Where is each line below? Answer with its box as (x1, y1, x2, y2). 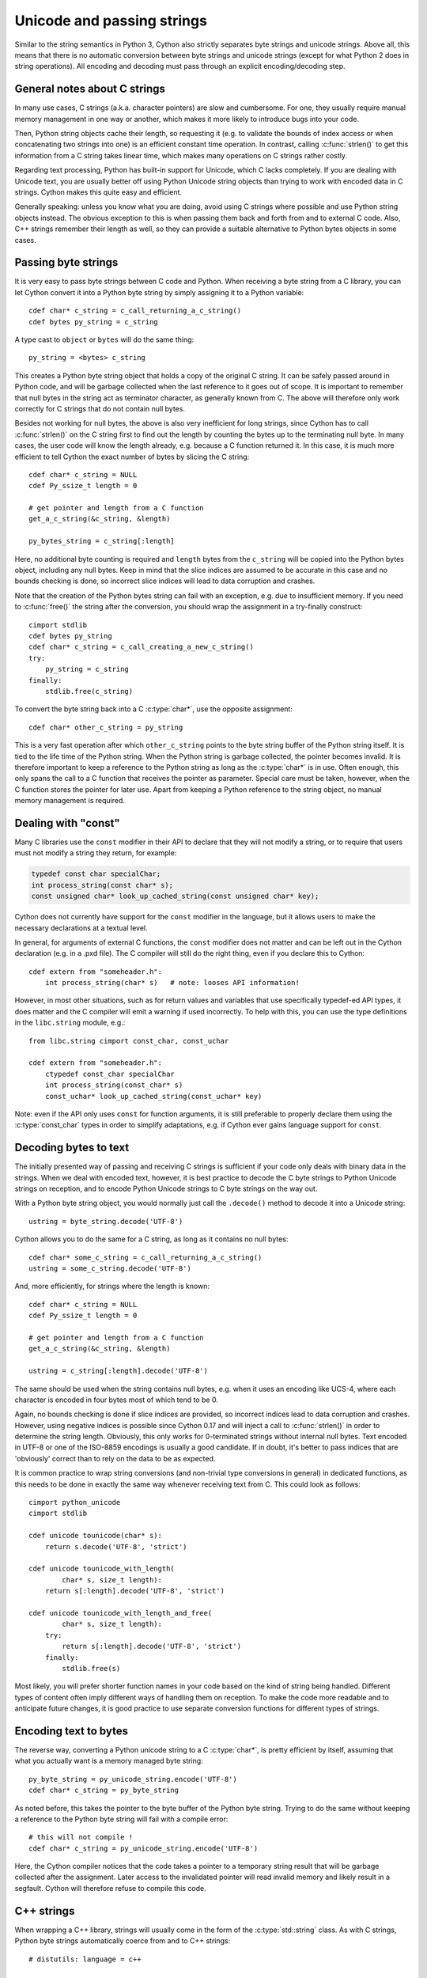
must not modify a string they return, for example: (14, 848, 177, 858)
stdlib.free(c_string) (44, 687, 134, 695)
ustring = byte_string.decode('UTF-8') (28, 1217, 183, 1226)
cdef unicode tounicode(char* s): (28, 1531, 162, 1540)
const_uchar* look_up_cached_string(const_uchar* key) (44, 1092, 263, 1101)
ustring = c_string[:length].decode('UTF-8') (28, 1366, 209, 1376)
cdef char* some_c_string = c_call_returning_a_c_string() (28, 1252, 263, 1262)
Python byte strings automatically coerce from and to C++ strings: (14, 1936, 231, 1946)
